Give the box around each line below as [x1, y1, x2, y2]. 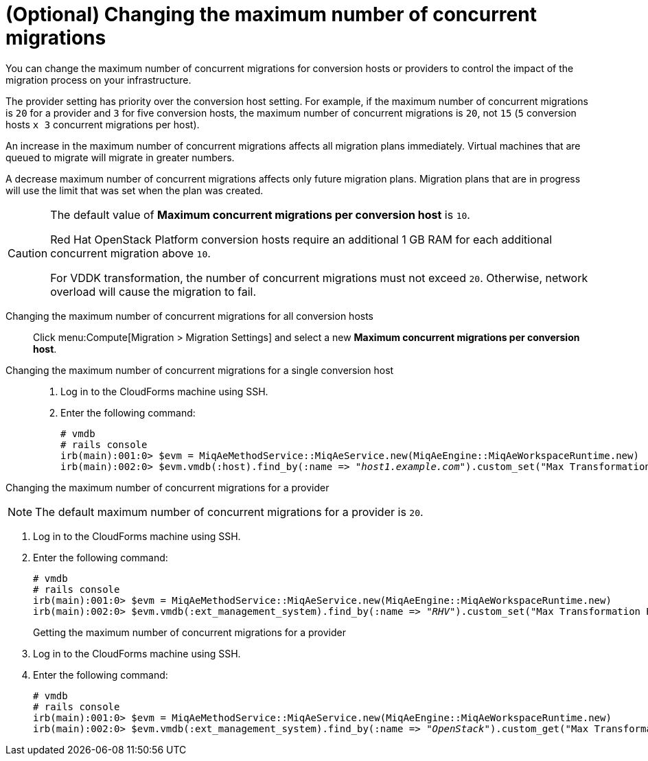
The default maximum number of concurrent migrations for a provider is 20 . [35, 504, 424, 519]
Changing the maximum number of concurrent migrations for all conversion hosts [5, 309, 374, 322]
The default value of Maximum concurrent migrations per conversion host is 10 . [50, 207, 470, 222]
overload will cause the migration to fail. [50, 284, 257, 298]
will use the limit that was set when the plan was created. [5, 184, 264, 196]
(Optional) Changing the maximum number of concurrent [5, 3, 537, 26]
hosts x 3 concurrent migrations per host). [5, 118, 200, 130]
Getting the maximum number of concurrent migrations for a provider [33, 626, 347, 638]
